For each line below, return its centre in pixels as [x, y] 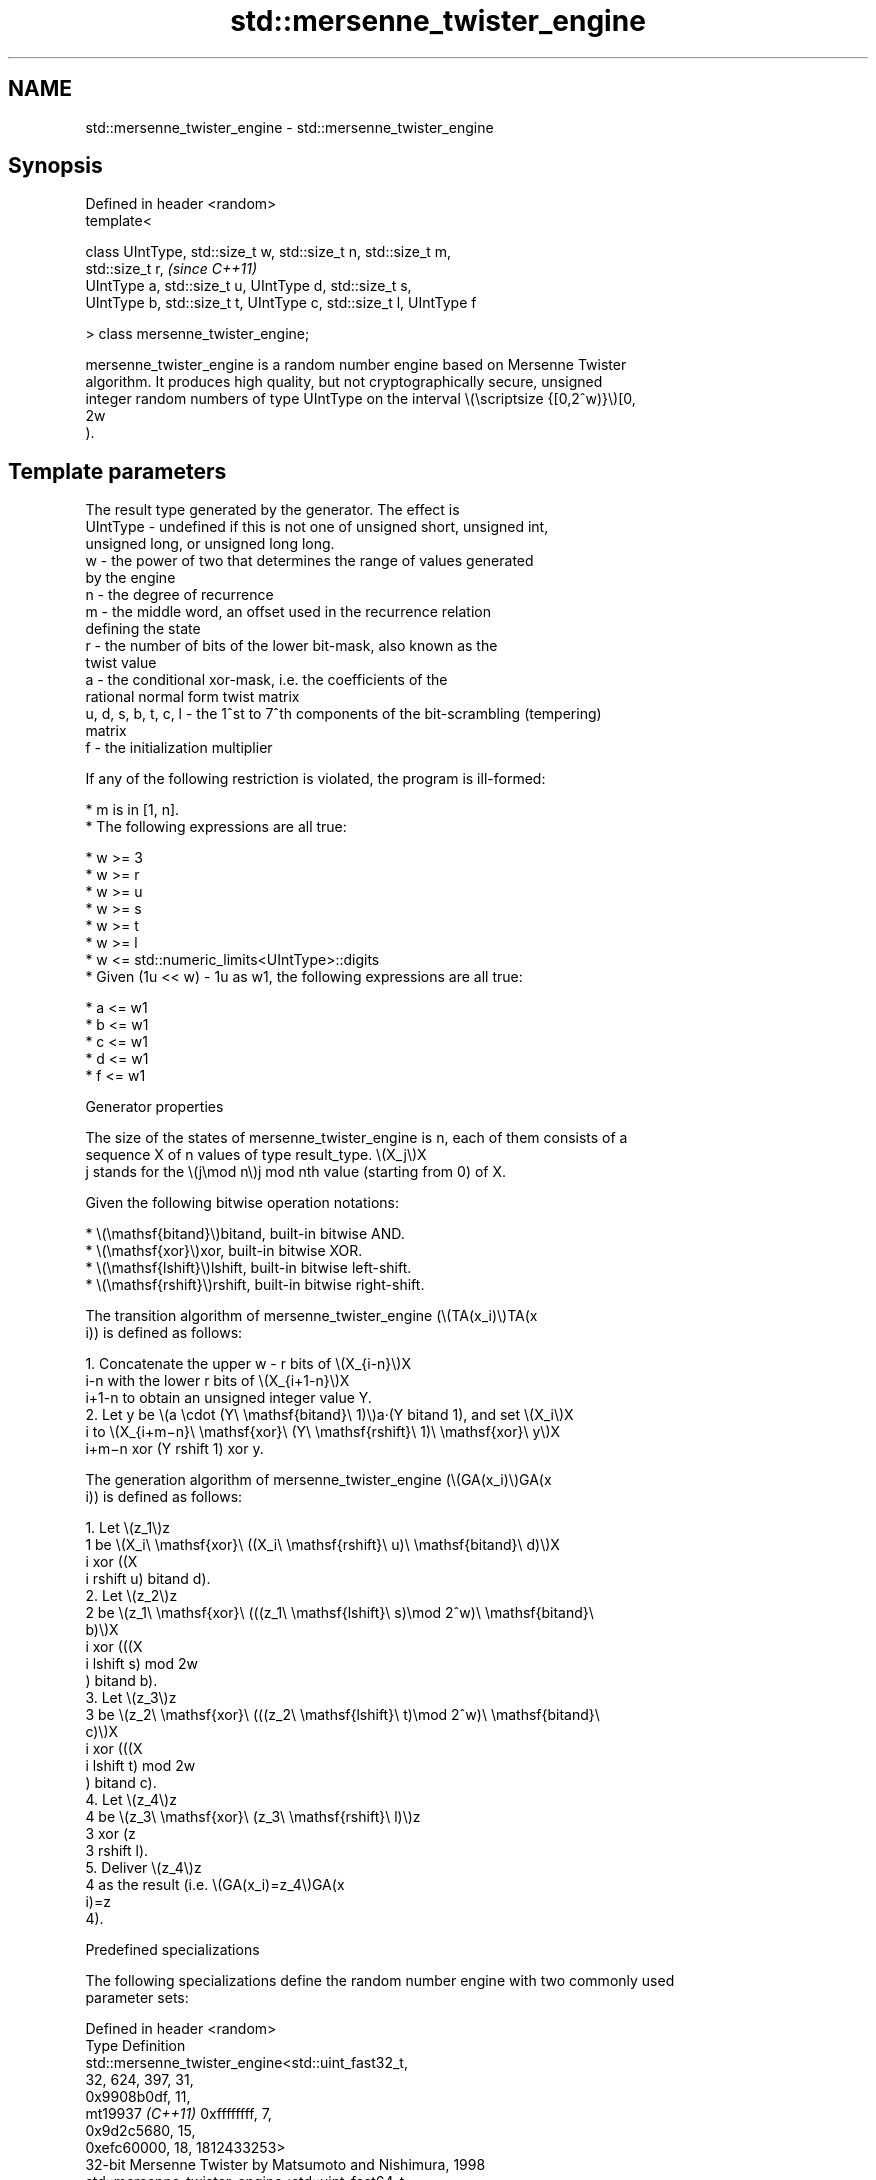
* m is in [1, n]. [132, 810]
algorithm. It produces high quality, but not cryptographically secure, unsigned [344, 382]
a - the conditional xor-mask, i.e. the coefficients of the [266, 680]
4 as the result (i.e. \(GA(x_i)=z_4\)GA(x [215, 1885]
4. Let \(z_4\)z [131, 1800]
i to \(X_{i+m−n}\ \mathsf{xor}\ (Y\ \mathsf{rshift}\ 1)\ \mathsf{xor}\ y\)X [323, 1432]
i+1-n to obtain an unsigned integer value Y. [228, 1398]
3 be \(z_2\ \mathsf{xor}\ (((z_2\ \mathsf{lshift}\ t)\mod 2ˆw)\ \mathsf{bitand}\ [342, 1715]
